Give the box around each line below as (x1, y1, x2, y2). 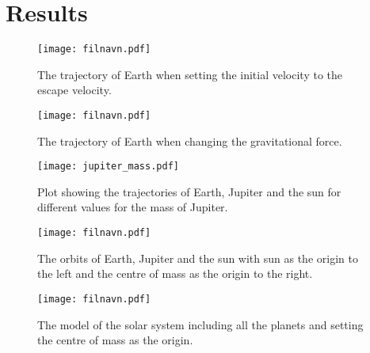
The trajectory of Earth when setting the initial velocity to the (37, 66, 343, 82)
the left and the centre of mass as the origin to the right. (37, 265, 313, 282)
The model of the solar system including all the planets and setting (37, 316, 364, 332)
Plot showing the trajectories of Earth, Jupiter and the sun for (37, 183, 341, 199)
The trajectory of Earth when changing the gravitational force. (37, 132, 342, 149)
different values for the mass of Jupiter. (37, 199, 228, 215)
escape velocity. (37, 82, 112, 98)
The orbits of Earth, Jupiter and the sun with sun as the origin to (37, 249, 358, 266)
